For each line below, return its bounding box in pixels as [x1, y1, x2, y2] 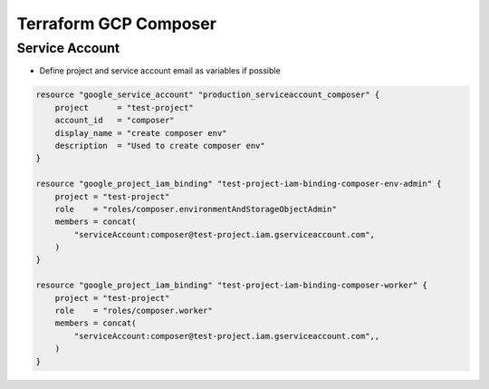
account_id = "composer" [54, 115, 176, 126]
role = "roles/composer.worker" [54, 306, 213, 316]
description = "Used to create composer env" [54, 141, 266, 151]
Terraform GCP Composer [16, 14, 217, 34]
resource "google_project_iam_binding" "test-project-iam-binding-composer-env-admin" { [35, 179, 443, 190]
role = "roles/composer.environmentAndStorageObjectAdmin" [54, 204, 337, 214]
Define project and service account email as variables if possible [39, 65, 281, 76]
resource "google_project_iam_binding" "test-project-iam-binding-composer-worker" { [35, 280, 427, 290]
